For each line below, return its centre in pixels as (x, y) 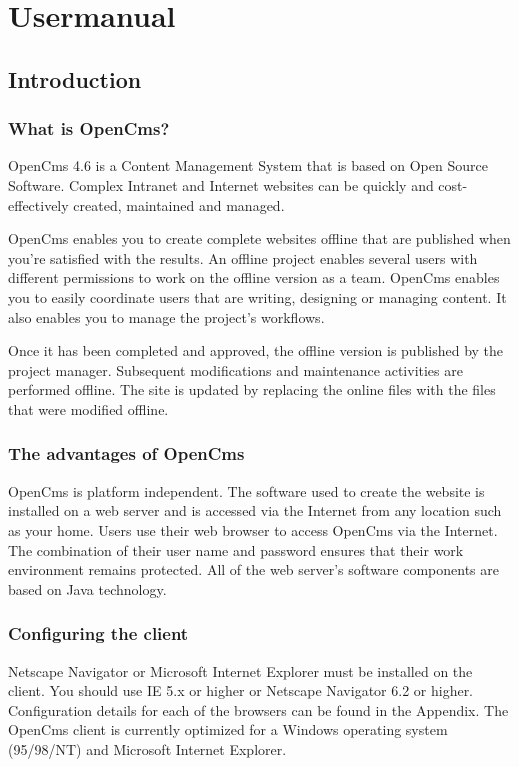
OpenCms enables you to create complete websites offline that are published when (259, 238)
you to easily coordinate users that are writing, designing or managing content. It (257, 296)
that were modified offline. (88, 408)
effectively (38, 204)
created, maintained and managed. (179, 204)
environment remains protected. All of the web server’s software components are (253, 569)
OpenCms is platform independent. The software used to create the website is (246, 490)
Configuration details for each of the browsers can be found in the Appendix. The (258, 709)
